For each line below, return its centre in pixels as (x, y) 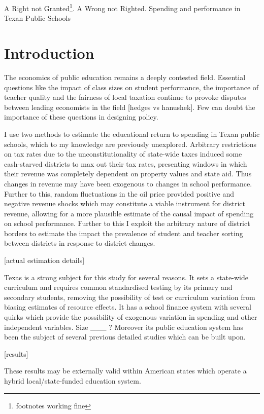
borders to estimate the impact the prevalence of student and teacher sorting (124, 233)
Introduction (49, 53)
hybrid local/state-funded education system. (73, 381)
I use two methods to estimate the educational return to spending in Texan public (132, 134)
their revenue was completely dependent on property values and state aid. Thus (128, 174)
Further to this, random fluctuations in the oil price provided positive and (119, 193)
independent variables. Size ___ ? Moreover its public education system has (124, 327)
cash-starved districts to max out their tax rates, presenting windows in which (126, 163)
